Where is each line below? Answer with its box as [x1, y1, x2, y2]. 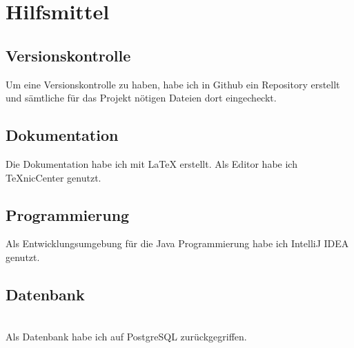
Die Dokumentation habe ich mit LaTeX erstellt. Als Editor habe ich [6, 156, 297, 171]
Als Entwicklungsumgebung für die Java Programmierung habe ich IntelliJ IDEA [6, 236, 349, 251]
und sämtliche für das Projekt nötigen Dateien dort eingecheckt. [6, 90, 277, 105]
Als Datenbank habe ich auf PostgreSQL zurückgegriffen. [6, 329, 247, 344]
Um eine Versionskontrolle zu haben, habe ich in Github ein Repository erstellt [6, 77, 340, 91]
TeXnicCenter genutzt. [6, 170, 101, 184]
